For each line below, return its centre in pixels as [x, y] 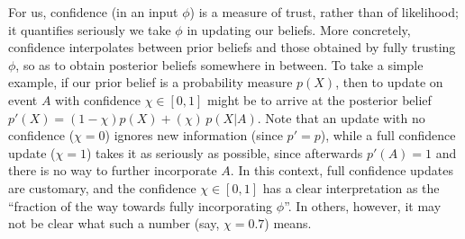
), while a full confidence [388, 135]
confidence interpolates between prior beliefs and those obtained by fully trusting [232, 47]
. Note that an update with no [341, 117]
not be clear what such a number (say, [114, 223]
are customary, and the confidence [102, 187]
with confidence [98, 99]
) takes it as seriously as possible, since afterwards [224, 152]
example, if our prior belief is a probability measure [150, 82]
